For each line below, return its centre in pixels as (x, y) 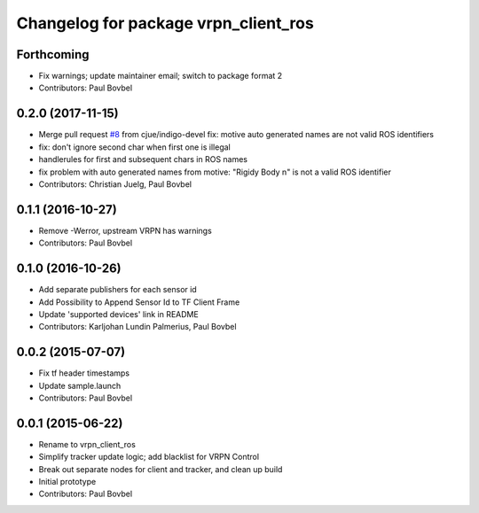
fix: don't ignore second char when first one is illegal (134, 147)
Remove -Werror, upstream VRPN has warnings (125, 230)
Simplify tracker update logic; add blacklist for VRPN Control (149, 457)
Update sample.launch (80, 385)
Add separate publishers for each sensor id (118, 290)
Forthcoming (53, 54)
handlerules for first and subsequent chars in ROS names (143, 159)
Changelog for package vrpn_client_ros (165, 23)
